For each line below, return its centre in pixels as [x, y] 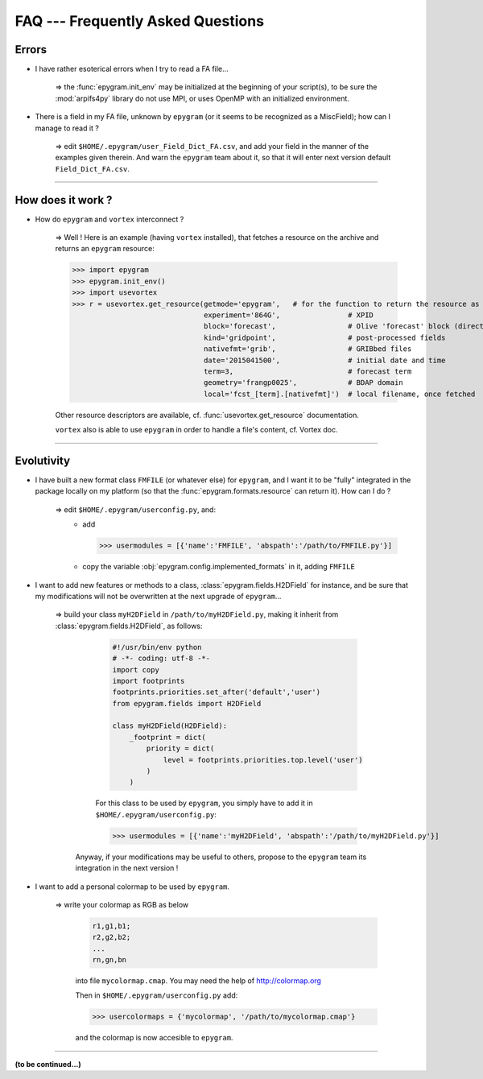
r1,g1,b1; [111, 926]
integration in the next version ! [127, 868]
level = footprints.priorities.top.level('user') [263, 760]
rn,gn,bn [109, 960]
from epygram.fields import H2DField [187, 703]
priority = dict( [180, 748]
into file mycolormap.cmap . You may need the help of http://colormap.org [198, 981]
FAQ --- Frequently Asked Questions [140, 21]
